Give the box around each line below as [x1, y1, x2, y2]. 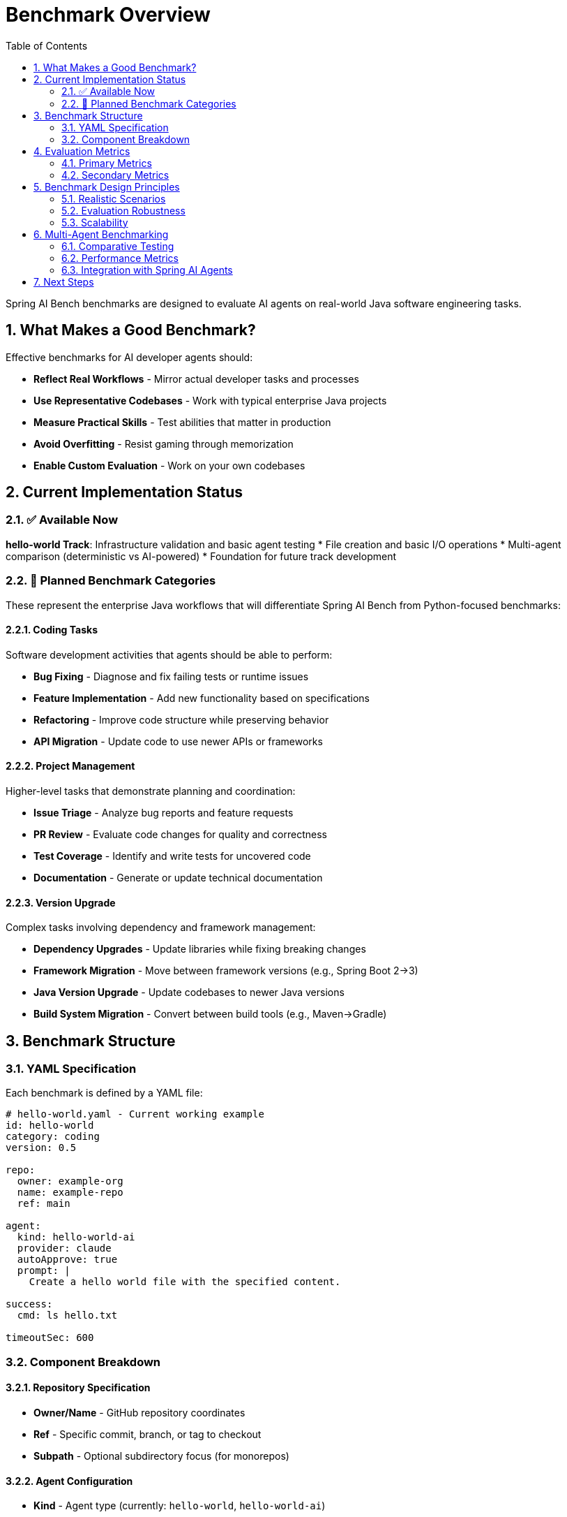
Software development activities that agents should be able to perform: [6, 648, 333, 661]
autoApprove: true [17, 1254, 118, 1266]
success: [6, 1298, 53, 1310]
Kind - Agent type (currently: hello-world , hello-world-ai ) [33, 1500, 326, 1512]
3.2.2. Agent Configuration [6, 1474, 133, 1487]
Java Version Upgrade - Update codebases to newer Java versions [33, 986, 345, 999]
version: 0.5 [6, 1142, 77, 1154]
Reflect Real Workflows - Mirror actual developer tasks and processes [33, 372, 359, 385]
